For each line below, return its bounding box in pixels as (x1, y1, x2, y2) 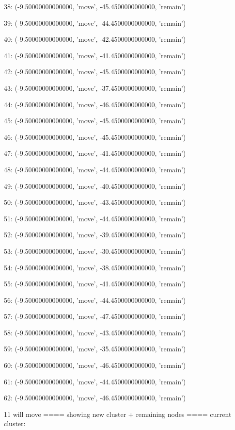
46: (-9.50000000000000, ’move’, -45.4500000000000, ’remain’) (4, 132, 186, 142)
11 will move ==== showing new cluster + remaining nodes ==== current (4, 409, 232, 419)
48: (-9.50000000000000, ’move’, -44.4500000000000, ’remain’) (4, 164, 186, 174)
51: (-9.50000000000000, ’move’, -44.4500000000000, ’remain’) (4, 213, 186, 223)
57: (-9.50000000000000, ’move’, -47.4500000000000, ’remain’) (4, 311, 186, 321)
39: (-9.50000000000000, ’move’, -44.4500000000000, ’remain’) (4, 17, 186, 28)
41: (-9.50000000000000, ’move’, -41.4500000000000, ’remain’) (4, 50, 186, 60)
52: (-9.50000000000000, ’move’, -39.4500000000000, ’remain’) (4, 230, 186, 240)
